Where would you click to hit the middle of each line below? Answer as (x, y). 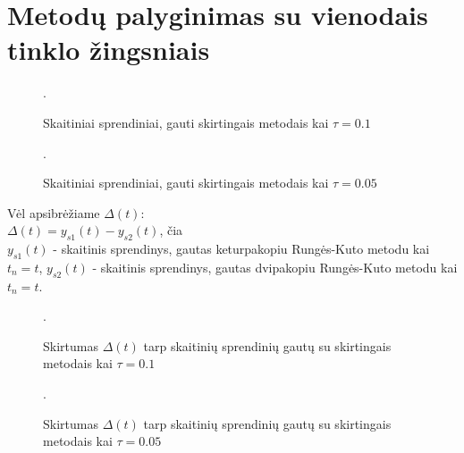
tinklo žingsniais (109, 50)
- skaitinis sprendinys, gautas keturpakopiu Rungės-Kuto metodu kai (241, 249)
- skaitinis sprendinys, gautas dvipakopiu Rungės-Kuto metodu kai (275, 267)
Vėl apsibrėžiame (54, 212)
